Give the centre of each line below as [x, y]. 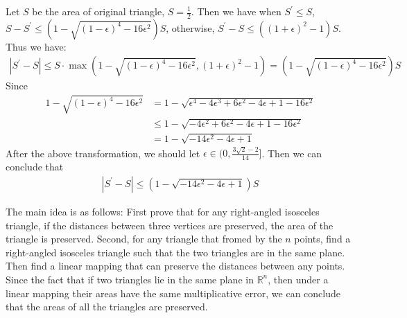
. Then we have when [236, 11]
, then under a [298, 279]
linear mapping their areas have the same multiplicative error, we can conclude [173, 293]
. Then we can [292, 153]
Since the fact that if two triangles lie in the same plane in [130, 279]
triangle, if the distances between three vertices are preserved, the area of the [170, 225]
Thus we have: [36, 46]
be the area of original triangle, [98, 11]
